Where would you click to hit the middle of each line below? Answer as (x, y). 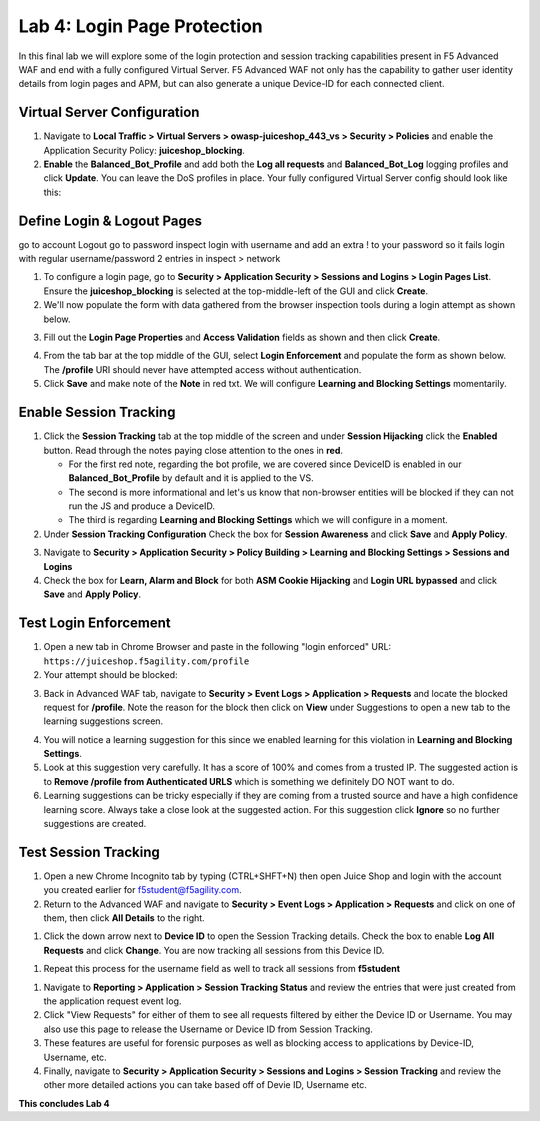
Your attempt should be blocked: (111, 675)
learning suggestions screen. (103, 721)
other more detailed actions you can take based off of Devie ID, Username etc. (205, 1085)
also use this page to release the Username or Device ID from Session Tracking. (208, 1029)
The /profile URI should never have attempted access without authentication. (202, 369)
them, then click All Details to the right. (124, 918)
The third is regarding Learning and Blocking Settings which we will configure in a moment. (258, 520)
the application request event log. (112, 1001)
